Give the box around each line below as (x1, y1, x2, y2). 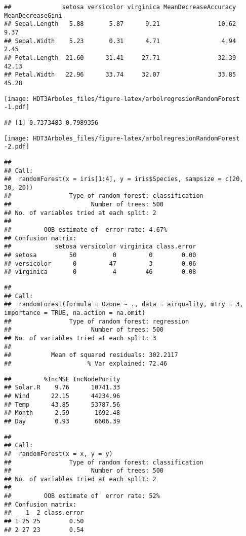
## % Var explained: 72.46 (4, 360, 168, 367)
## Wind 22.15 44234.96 (4, 392, 120, 400)
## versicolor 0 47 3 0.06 (4, 260, 196, 267)
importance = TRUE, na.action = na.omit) (4, 309, 146, 316)
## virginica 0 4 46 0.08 (4, 268, 196, 276)
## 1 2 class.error (4, 509, 84, 517)
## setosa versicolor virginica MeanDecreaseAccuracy (4, 4, 236, 11)
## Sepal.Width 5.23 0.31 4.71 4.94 (4, 37, 236, 45)
